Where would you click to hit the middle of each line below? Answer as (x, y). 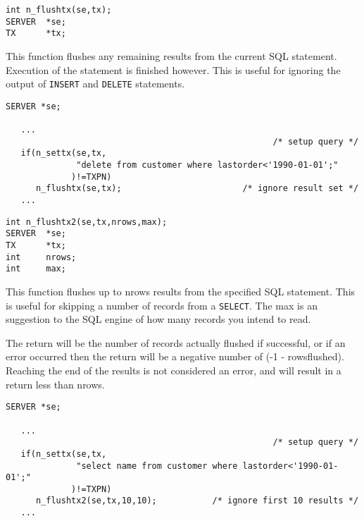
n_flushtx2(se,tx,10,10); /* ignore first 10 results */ (197, 501)
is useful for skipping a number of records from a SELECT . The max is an (162, 305)
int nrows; (41, 257)
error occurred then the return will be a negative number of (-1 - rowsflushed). (175, 356)
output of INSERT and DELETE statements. (95, 84)
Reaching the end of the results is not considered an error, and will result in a (174, 370)
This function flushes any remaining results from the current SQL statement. (171, 55)
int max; (36, 269)
